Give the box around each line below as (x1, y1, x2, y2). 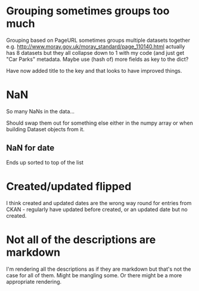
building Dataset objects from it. (6, 125, 85, 132)
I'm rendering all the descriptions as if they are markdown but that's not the (6, 265, 191, 273)
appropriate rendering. (6, 278, 62, 285)
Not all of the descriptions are (6, 233, 156, 246)
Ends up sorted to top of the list (6, 159, 84, 166)
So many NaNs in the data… (6, 107, 75, 114)
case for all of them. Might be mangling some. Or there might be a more (6, 271, 182, 278)
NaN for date (6, 143, 55, 153)
